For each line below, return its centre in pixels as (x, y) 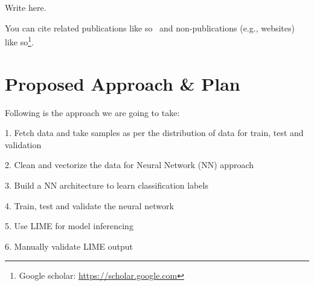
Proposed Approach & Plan (123, 83)
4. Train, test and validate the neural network (89, 205)
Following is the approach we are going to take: (92, 112)
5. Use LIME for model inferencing (69, 226)
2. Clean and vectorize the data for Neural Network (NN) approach (130, 165)
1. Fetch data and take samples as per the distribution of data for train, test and (154, 133)
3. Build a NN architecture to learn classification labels (107, 185)
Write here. (26, 7)
